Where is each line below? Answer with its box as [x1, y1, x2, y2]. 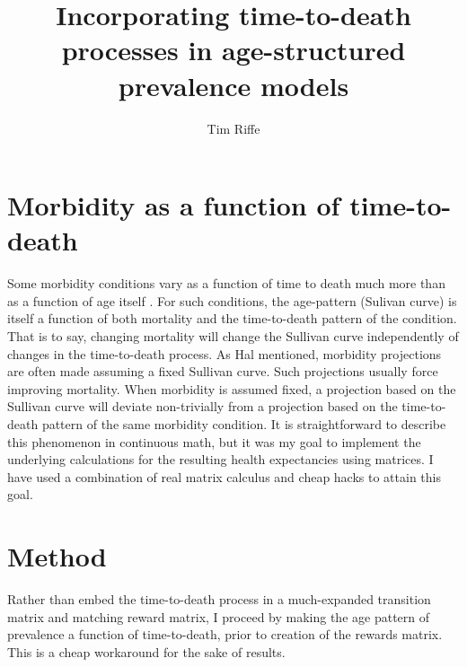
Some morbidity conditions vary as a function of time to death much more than [7, 274, 445, 293]
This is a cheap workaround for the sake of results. [7, 642, 286, 661]
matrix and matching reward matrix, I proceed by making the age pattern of [7, 607, 430, 626]
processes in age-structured [61, 31, 406, 68]
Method [7, 538, 107, 575]
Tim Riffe [207, 118, 260, 137]
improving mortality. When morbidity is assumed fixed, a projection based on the [7, 379, 456, 398]
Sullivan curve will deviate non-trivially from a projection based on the [7, 397, 398, 416]
